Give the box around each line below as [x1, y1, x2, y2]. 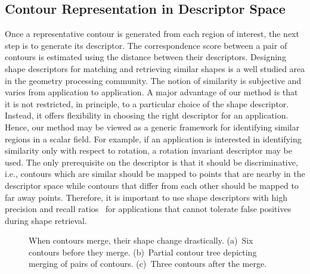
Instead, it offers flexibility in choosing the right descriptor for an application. [5, 109, 289, 122]
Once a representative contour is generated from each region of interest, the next [5, 27, 299, 40]
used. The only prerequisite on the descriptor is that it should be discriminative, [5, 155, 298, 168]
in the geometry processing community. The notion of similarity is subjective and [5, 74, 302, 86]
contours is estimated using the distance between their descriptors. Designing [5, 51, 286, 63]
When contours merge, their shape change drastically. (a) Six [29, 234, 253, 247]
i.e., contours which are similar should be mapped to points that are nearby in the [5, 167, 305, 180]
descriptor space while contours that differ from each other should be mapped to [5, 179, 299, 191]
